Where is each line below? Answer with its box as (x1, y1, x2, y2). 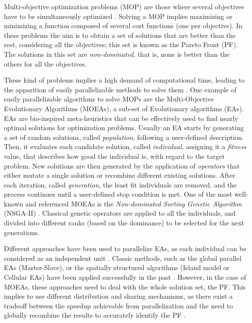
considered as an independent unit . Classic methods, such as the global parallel (4, 253, 242, 263)
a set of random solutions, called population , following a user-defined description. (4, 132, 244, 142)
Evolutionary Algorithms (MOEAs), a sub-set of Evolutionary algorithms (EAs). (4, 103, 244, 113)
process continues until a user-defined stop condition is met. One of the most (4, 189, 232, 199)
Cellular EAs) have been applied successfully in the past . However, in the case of (4, 272, 246, 282)
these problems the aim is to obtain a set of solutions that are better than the (4, 30, 236, 40)
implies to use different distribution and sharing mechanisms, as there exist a (4, 291, 233, 301)
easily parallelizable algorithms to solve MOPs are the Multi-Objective (4, 94, 214, 104)
